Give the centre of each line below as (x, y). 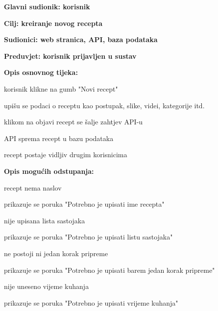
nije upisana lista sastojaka (45, 220)
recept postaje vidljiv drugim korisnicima (66, 155)
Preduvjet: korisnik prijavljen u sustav (70, 56)
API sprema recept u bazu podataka (59, 138)
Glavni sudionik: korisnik (47, 6)
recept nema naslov (33, 187)
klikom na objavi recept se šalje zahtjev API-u (73, 122)
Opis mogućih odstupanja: (49, 171)
